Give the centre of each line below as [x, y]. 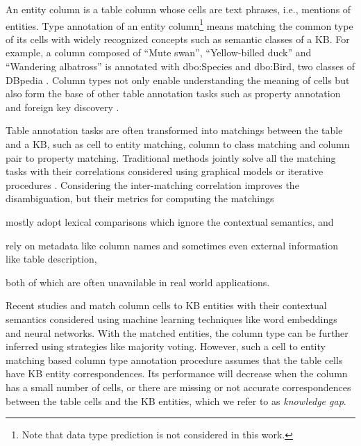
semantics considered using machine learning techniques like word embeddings [171, 319]
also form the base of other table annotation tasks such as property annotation [173, 93]
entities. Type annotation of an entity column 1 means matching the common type [179, 24]
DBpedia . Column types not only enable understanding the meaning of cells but [178, 80]
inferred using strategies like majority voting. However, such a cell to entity [166, 346]
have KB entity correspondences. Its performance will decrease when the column [177, 373]
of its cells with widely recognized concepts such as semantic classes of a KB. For [178, 39]
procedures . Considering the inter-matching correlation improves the [152, 184]
